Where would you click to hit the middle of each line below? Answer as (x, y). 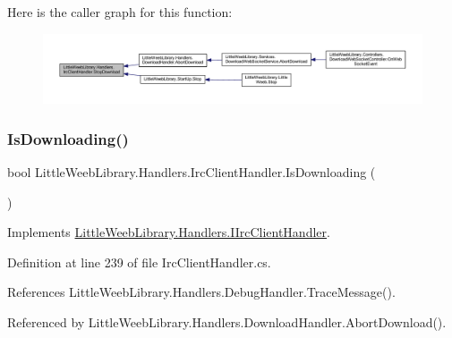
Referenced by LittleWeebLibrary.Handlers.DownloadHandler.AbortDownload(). (227, 322)
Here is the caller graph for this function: (120, 12)
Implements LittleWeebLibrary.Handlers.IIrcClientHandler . (169, 232)
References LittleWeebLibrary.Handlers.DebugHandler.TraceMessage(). (201, 292)
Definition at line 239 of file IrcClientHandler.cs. (139, 262)
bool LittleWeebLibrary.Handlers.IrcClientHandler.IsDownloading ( (192, 172)
